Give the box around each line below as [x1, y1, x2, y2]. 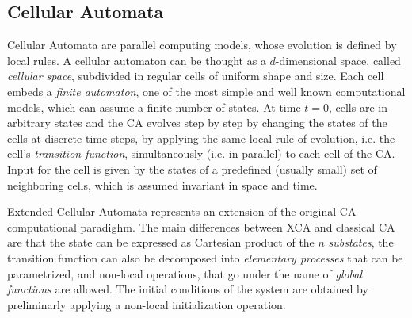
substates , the [328, 234, 394, 251]
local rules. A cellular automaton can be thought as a [7, 52, 266, 68]
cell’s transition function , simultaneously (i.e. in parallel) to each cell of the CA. [7, 145, 395, 162]
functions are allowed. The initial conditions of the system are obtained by [7, 281, 368, 297]
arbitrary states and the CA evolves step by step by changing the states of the [7, 114, 387, 131]
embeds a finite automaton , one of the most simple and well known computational [7, 82, 406, 99]
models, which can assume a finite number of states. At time [7, 98, 301, 115]
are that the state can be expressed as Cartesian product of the [7, 234, 315, 251]
